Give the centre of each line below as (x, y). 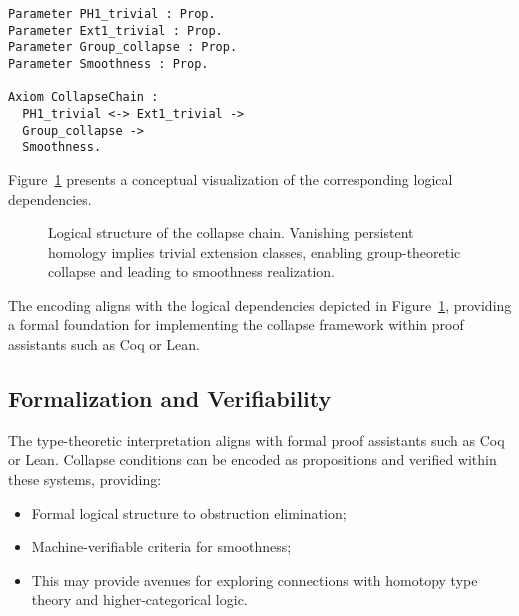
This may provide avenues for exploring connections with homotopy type (254, 579)
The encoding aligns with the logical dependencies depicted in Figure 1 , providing (260, 304)
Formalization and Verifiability (170, 398)
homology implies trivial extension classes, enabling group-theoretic (254, 251)
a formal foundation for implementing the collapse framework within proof (236, 324)
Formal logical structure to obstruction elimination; (189, 512)
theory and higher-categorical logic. (139, 599)
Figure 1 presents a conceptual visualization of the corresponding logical (230, 178)
